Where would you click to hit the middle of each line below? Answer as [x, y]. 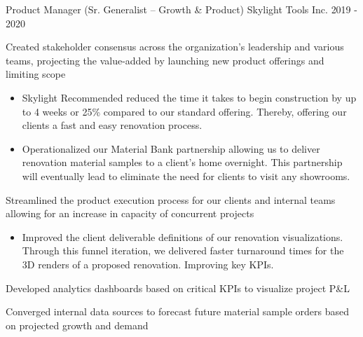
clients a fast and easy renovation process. [112, 125]
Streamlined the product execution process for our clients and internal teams [171, 199]
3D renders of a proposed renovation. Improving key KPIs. [148, 264]
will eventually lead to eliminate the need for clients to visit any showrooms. [186, 176]
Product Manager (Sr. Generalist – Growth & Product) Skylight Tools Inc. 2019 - [181, 9]
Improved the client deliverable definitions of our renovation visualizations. [183, 236]
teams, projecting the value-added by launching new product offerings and [165, 60]
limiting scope [36, 74]
